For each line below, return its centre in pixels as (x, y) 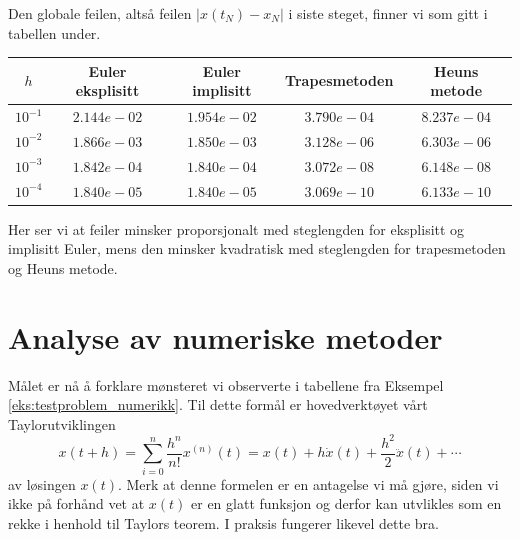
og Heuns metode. (63, 267)
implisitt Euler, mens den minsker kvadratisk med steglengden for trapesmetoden (257, 248)
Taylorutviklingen (62, 423)
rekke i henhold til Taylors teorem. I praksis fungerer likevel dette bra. (224, 522)
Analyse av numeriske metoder (225, 336)
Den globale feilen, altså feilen (100, 13)
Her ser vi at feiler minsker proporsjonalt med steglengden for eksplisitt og (236, 228)
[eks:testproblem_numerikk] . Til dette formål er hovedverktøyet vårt (218, 404)
